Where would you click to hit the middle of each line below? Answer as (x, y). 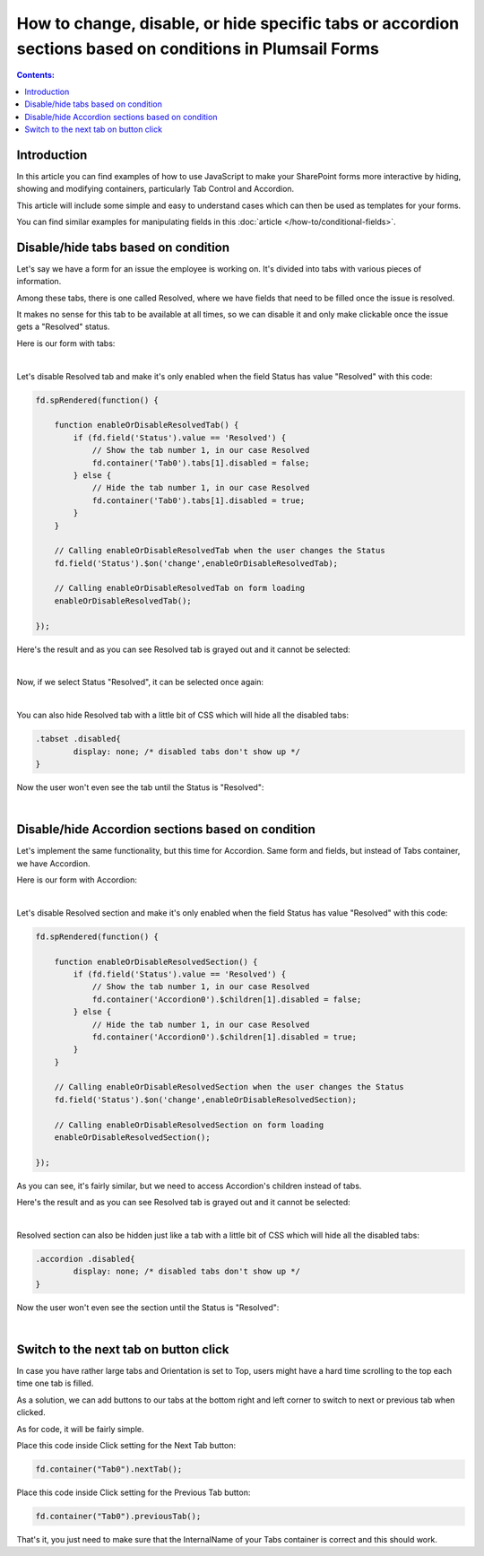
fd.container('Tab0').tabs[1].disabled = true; (199, 500)
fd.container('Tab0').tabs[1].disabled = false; (201, 463)
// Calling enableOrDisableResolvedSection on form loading (189, 1125)
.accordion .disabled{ (85, 1259)
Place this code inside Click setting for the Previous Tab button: (134, 1492)
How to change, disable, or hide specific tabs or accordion (238, 23)
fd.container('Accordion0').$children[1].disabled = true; (225, 1037)
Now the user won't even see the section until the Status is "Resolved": (148, 1307)
